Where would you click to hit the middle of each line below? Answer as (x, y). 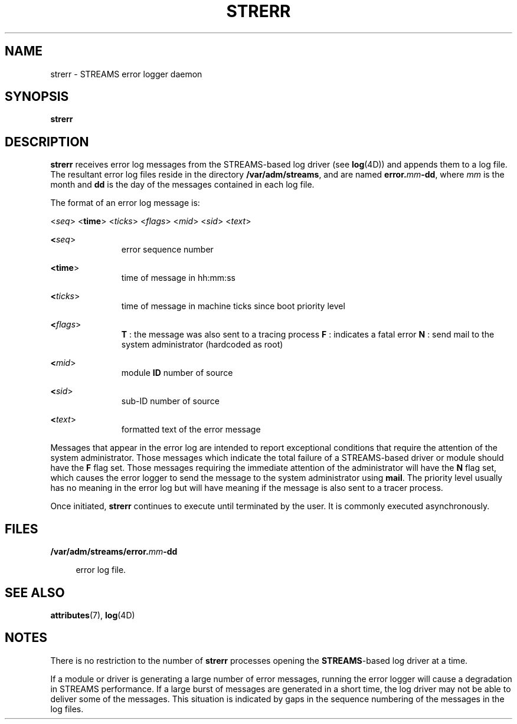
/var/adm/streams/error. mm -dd (114, 552)
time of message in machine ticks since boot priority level (233, 306)
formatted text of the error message (191, 430)
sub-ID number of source (170, 401)
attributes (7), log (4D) (93, 615)
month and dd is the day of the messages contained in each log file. (182, 185)
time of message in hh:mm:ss (178, 278)
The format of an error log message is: (125, 203)
